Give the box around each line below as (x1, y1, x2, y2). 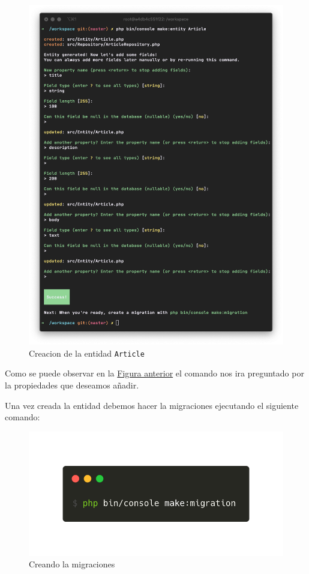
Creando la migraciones (29, 558, 115, 570)
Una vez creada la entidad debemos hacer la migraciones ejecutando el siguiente (5, 399, 299, 411)
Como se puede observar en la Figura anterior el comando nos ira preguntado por (5, 367, 304, 379)
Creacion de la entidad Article (29, 346, 145, 359)
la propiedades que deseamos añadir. (5, 378, 139, 391)
